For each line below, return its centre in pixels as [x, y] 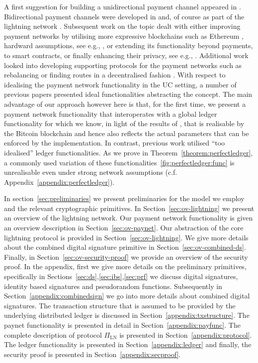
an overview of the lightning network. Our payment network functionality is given [129, 218]
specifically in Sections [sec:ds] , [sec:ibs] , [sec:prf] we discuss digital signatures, [121, 276]
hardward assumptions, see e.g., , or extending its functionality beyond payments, [129, 45]
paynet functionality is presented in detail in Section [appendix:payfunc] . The [122, 325]
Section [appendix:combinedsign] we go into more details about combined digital [127, 296]
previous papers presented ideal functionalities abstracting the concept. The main [128, 94]
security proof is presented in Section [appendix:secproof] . [92, 354]
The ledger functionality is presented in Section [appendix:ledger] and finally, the [128, 344]
